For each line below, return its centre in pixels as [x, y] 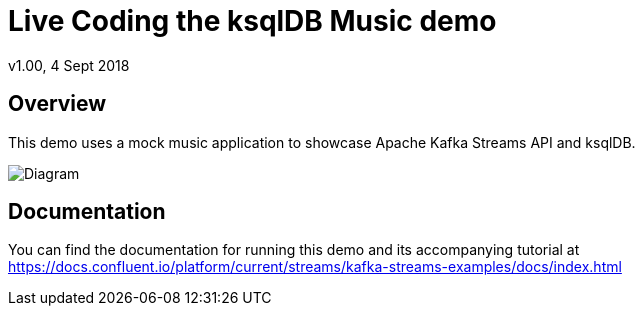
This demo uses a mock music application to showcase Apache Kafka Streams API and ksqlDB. [322, 142]
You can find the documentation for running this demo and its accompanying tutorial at [294, 250]
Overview [57, 104]
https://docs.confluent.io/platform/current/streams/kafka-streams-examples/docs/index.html [315, 267]
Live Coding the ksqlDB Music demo [252, 21]
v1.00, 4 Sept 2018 [69, 65]
